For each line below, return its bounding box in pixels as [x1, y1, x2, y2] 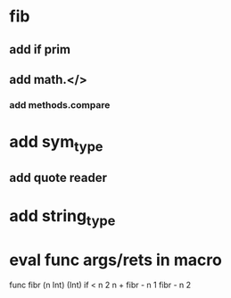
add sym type [9, 132, 103, 155]
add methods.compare [9, 98, 111, 111]
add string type [9, 206, 116, 229]
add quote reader [9, 170, 108, 186]
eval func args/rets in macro [9, 250, 223, 270]
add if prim [9, 42, 71, 57]
